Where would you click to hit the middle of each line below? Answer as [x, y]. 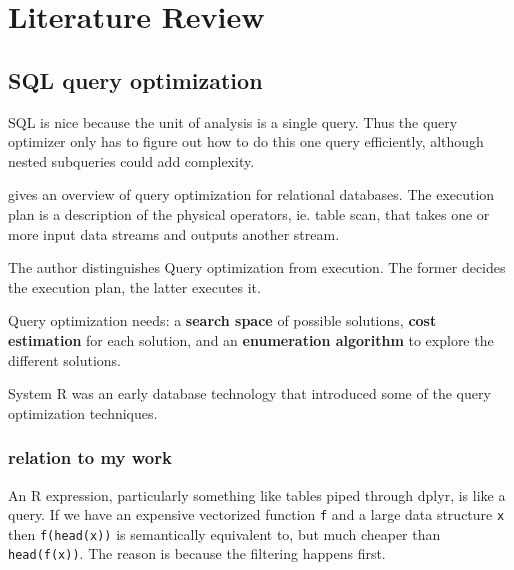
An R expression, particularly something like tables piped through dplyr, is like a [257, 494]
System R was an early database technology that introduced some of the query [249, 393]
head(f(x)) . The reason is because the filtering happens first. [197, 553]
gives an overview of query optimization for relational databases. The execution [251, 194]
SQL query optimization [135, 79]
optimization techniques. [83, 412]
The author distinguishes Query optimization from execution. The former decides [257, 267]
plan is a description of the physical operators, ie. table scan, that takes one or [249, 213]
